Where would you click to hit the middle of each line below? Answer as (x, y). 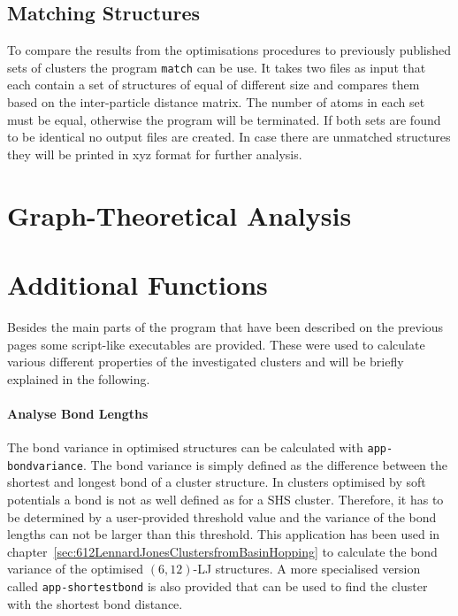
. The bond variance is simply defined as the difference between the (265, 464)
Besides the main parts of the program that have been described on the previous (225, 326)
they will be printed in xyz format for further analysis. (155, 154)
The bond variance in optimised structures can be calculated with (185, 447)
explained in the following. (79, 378)
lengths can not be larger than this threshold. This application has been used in (224, 534)
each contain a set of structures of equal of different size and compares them (214, 85)
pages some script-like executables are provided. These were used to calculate (216, 344)
